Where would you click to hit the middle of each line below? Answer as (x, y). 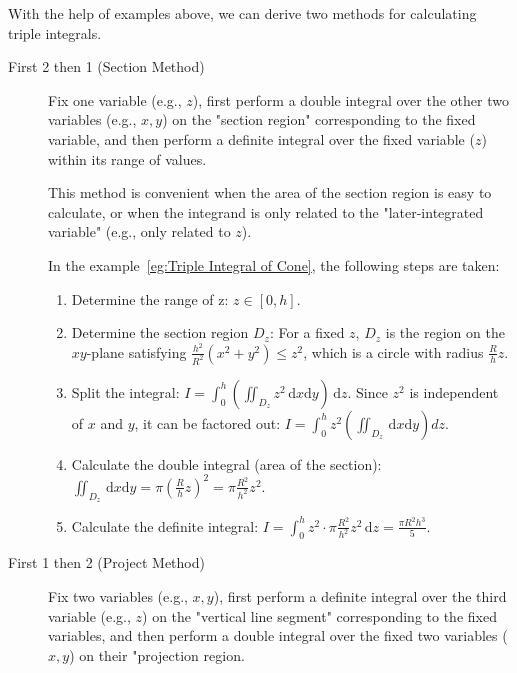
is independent (454, 391)
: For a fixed (307, 332)
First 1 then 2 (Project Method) (106, 562)
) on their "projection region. (157, 654)
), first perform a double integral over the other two (350, 99)
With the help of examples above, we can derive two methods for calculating (242, 13)
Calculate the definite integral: (165, 525)
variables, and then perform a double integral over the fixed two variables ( (278, 635)
